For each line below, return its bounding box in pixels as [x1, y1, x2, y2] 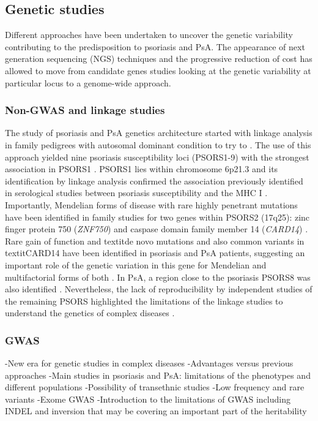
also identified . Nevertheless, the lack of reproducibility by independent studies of [5, 283, 312, 295]
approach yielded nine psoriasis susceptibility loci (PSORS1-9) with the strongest [5, 150, 309, 163]
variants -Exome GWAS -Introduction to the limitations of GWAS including [5, 392, 290, 405]
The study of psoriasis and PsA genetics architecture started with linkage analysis [5, 126, 312, 139]
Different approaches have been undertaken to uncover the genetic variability [5, 28, 294, 41]
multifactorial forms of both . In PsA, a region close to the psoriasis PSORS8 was [5, 270, 311, 283]
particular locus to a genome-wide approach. [5, 76, 171, 89]
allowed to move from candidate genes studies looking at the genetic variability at [5, 64, 311, 77]
